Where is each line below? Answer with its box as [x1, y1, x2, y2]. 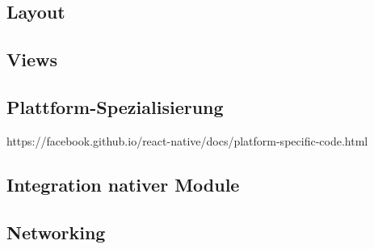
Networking [6, 219, 106, 244]
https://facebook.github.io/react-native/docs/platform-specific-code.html [6, 132, 368, 149]
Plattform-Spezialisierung [6, 94, 224, 119]
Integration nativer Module [6, 171, 240, 196]
